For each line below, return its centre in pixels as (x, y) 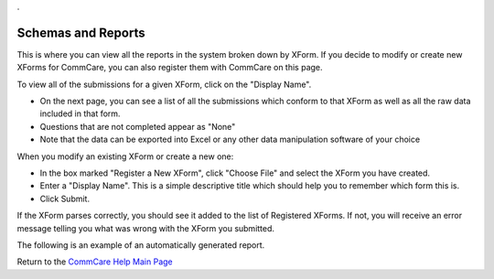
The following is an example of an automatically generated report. (141, 245)
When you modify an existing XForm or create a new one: (125, 156)
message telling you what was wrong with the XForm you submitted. (145, 228)
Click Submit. (65, 199)
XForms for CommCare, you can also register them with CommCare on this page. (170, 68)
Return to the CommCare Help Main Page (95, 262)
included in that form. (80, 113)
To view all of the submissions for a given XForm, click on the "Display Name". (164, 84)
